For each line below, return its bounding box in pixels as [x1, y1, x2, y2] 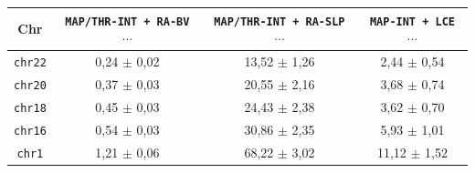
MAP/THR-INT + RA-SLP [214, 15, 345, 28]
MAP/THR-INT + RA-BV [65, 15, 190, 28]
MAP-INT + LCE [369, 15, 455, 28]
